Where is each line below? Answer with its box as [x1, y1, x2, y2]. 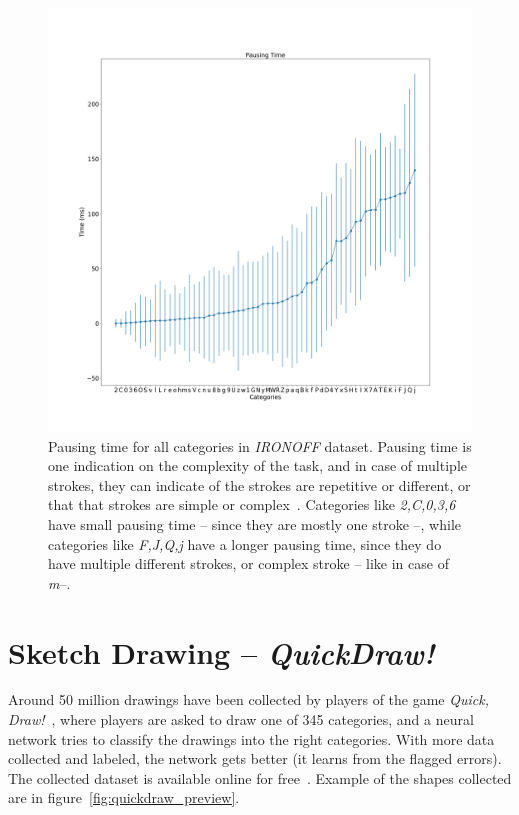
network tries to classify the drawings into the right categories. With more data [8, 728, 495, 749]
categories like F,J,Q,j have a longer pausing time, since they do [48, 533, 442, 554]
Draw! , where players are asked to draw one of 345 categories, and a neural [8, 709, 474, 730]
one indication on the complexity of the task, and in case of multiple [48, 455, 467, 476]
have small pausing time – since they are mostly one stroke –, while [48, 513, 462, 534]
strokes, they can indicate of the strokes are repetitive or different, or [48, 474, 471, 495]
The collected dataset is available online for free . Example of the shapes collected [8, 767, 512, 788]
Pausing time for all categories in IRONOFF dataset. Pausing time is [48, 435, 472, 456]
